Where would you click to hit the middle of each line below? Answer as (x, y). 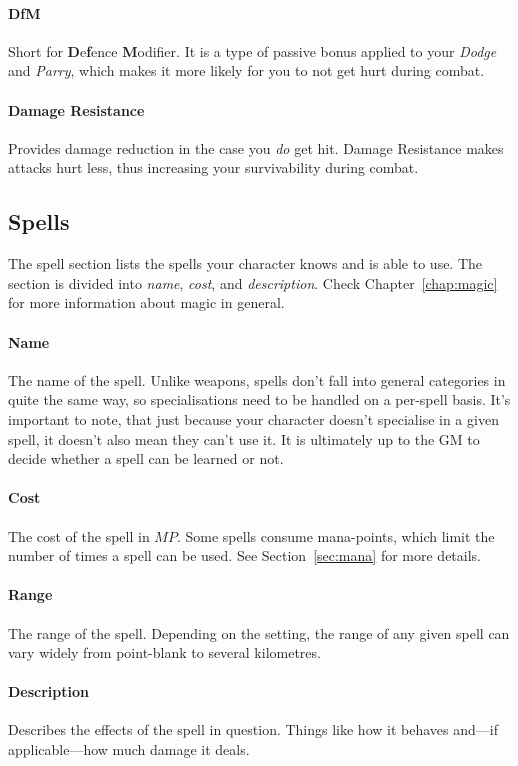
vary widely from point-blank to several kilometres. (164, 652)
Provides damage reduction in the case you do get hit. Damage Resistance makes (256, 147)
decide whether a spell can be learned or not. (146, 458)
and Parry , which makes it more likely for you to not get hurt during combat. (246, 70)
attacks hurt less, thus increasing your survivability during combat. (213, 167)
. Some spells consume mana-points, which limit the (335, 535)
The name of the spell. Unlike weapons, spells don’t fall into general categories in (257, 379)
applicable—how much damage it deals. (129, 749)
